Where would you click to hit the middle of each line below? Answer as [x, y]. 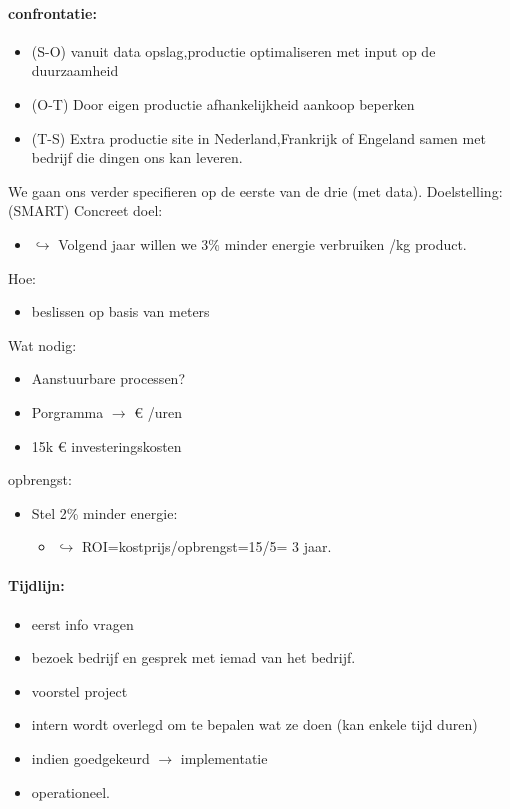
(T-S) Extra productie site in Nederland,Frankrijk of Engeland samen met [258, 137]
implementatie [224, 758]
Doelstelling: [464, 190]
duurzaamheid [75, 70]
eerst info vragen [82, 623]
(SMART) [39, 210]
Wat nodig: [42, 344]
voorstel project [79, 690]
